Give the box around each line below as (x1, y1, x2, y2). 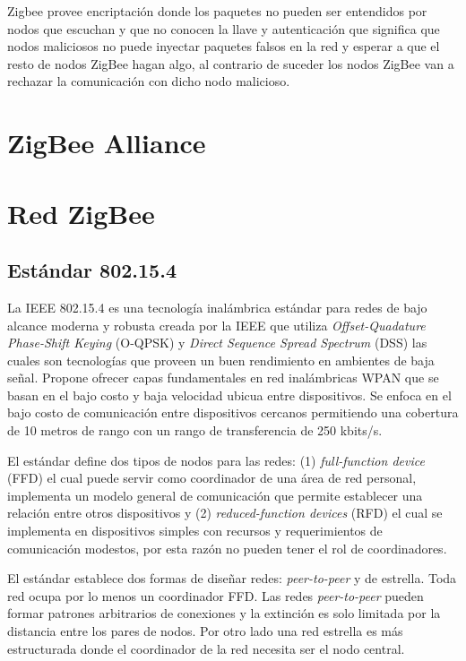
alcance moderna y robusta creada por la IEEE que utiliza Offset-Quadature (7, 315, 426, 334)
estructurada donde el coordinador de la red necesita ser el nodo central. (7, 639, 405, 657)
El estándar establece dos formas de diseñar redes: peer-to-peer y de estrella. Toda (7, 569, 457, 588)
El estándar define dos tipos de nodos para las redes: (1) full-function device (7, 451, 425, 469)
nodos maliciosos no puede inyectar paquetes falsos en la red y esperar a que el (7, 37, 440, 56)
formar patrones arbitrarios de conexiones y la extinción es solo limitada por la (7, 604, 441, 622)
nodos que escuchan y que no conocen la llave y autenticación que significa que (7, 19, 440, 38)
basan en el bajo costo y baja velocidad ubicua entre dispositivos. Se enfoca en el (7, 385, 452, 404)
